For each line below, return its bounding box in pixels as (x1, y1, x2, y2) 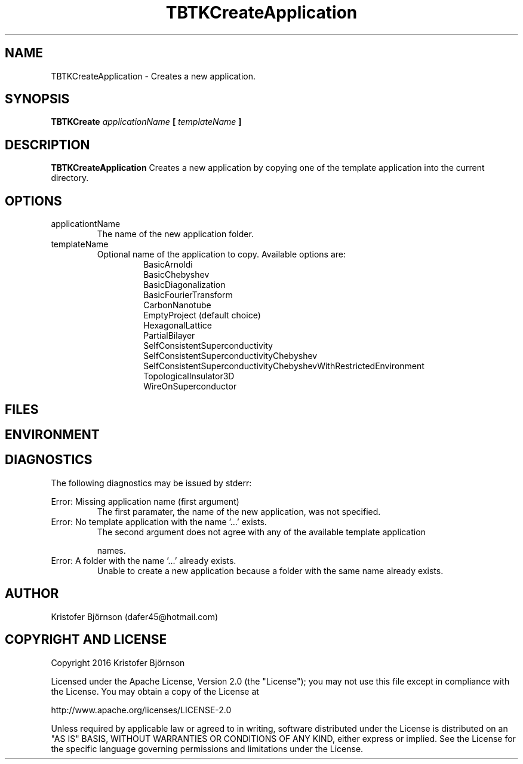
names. (97, 545, 126, 556)
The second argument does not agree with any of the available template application (97, 526, 426, 537)
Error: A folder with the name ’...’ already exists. (51, 555, 236, 566)
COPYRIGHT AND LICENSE (5, 632, 167, 648)
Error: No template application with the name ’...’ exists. (51, 516, 267, 527)
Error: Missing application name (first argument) (51, 496, 239, 507)
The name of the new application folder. (97, 229, 254, 240)
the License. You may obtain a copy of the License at (51, 686, 259, 697)
